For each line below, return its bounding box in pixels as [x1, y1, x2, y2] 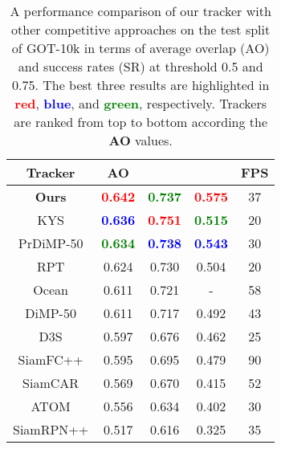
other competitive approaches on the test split [11, 20, 271, 39]
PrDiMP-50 [18, 234, 83, 252]
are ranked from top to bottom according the [14, 112, 268, 131]
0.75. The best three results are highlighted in [11, 76, 270, 94]
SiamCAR [22, 373, 79, 392]
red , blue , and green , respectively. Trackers [14, 94, 267, 112]
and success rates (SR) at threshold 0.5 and [18, 57, 263, 76]
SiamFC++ [18, 350, 83, 369]
